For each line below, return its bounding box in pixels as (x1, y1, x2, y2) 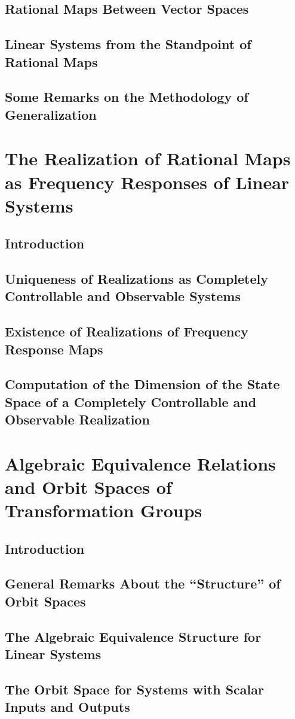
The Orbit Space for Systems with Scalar (5, 679, 264, 698)
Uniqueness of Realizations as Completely (5, 269, 269, 288)
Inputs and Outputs (5, 697, 130, 716)
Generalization (5, 105, 97, 123)
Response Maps (5, 339, 103, 358)
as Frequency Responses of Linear (5, 169, 290, 194)
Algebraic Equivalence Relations (5, 451, 276, 475)
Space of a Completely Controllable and (5, 392, 257, 411)
